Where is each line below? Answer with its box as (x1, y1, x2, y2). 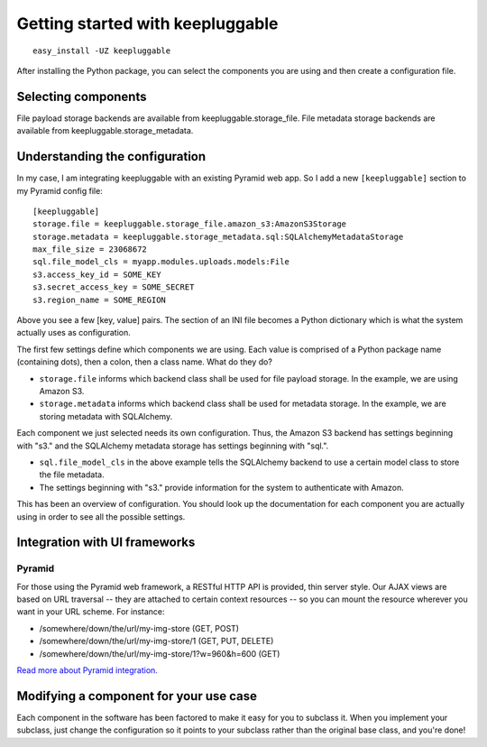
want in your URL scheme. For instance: (16, 606, 166, 617)
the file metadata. (39, 469, 105, 480)
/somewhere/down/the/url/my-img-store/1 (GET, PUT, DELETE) (39, 636, 274, 647)
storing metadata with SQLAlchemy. (39, 410, 173, 421)
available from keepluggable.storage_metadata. (16, 125, 194, 136)
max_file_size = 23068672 (32, 244, 148, 254)
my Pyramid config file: (16, 185, 103, 196)
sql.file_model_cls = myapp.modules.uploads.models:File (32, 257, 290, 267)
